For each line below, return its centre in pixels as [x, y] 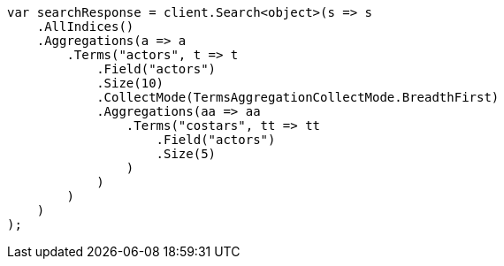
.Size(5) [186, 154]
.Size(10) [130, 83]
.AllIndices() [85, 27]
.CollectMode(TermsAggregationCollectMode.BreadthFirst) [298, 97]
